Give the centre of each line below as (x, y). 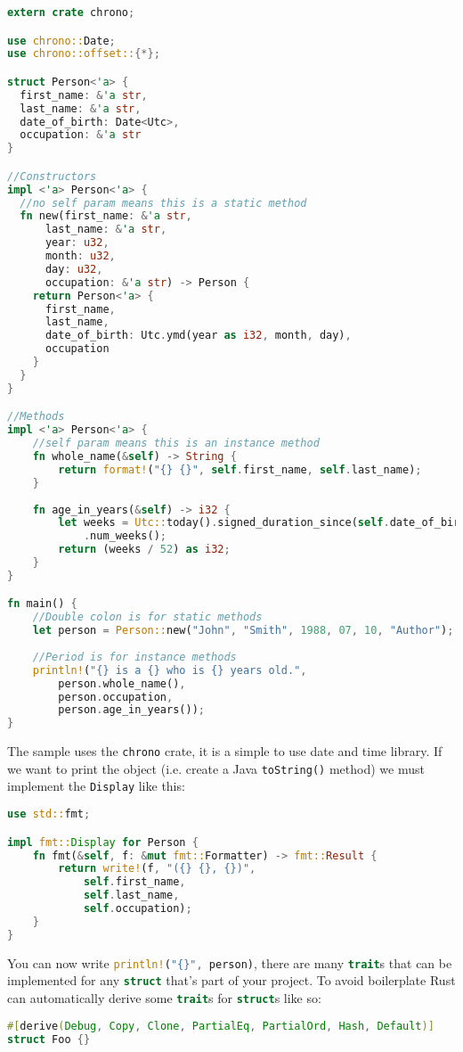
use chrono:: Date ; (61, 41)
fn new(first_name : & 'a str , (106, 216)
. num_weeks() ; (125, 536)
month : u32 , (80, 256)
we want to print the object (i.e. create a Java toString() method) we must (216, 768)
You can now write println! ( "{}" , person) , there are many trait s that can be (230, 962)
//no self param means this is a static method (163, 203)
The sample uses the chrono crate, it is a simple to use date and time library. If (225, 751)
